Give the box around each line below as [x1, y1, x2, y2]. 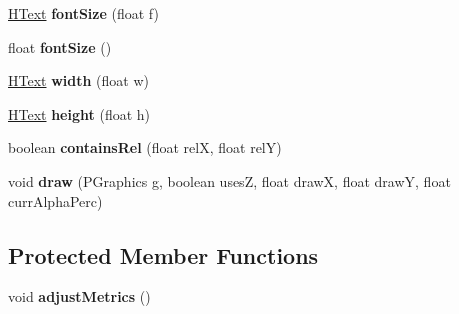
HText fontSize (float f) [8, 3, 159, 23]
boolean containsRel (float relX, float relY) [8, 137, 282, 158]
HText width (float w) [8, 70, 149, 91]
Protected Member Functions [8, 239, 319, 270]
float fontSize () [8, 36, 112, 57]
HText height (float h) [8, 103, 151, 124]
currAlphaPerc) [8, 190, 103, 211]
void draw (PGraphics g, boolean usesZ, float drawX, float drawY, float [8, 170, 451, 191]
